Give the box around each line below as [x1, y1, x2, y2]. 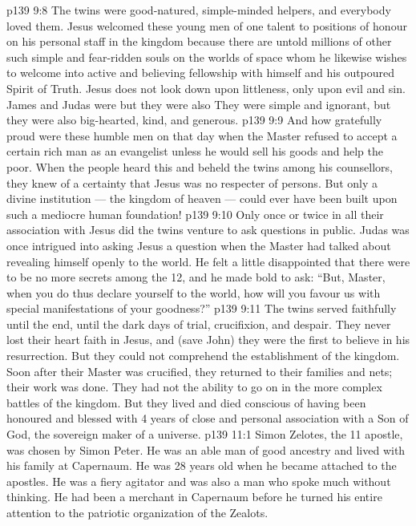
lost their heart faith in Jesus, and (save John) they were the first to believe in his [6, 331, 410, 348]
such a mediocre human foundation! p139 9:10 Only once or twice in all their [6, 205, 384, 222]
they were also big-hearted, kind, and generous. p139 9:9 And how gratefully [6, 111, 382, 128]
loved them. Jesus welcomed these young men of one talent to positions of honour [6, 17, 407, 34]
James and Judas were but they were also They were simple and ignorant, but [6, 95, 391, 112]
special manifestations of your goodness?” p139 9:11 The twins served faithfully [6, 300, 397, 317]
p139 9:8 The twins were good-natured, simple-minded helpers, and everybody [6, 2, 391, 18]
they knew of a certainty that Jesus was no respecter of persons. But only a [6, 174, 378, 191]
